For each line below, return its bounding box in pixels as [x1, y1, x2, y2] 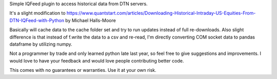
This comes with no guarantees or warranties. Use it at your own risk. [9, 67, 156, 73]
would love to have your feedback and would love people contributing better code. [9, 57, 184, 64]
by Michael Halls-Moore [65, 17, 116, 23]
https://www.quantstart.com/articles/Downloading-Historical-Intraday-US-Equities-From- [66, 10, 256, 16]
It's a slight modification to [9, 10, 66, 16]
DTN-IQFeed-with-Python [9, 17, 64, 23]
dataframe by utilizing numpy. [9, 41, 73, 47]
